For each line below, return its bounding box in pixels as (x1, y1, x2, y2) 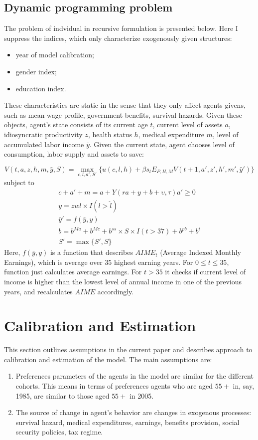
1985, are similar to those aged (15, 390, 110, 401)
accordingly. (97, 286, 134, 296)
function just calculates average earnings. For (4, 266, 142, 277)
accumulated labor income (4, 139, 84, 149)
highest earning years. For (114, 256, 193, 267)
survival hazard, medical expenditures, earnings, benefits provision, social (15, 417, 240, 427)
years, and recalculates (4, 286, 73, 296)
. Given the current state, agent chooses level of (89, 139, 235, 149)
